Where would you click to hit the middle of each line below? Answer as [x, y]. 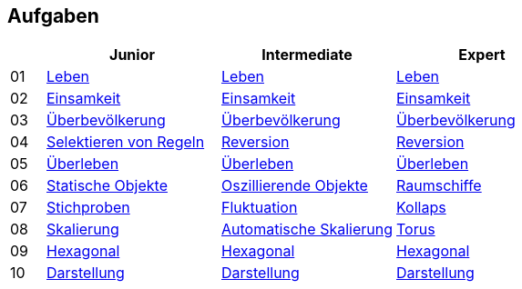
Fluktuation [260, 208]
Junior [132, 55]
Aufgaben [53, 16]
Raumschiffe [439, 186]
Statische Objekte [107, 186]
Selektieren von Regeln [126, 142]
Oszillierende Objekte [295, 186]
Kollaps [421, 208]
